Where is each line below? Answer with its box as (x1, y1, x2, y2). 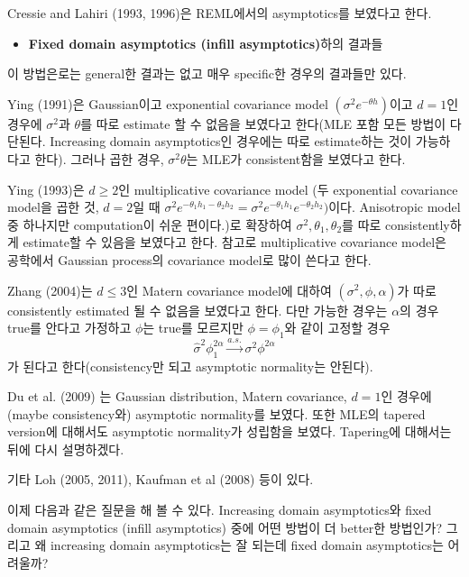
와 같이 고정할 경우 (284, 318, 391, 337)
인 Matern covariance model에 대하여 (126, 280, 332, 299)
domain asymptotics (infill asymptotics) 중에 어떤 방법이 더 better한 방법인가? (7, 517, 442, 536)
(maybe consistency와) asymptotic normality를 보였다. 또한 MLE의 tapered (7, 404, 426, 423)
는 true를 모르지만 (143, 318, 244, 337)
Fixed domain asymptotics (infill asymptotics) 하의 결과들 (28, 33, 383, 52)
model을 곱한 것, (7, 197, 99, 216)
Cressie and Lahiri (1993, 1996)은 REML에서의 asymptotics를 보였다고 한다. (7, 4, 432, 22)
